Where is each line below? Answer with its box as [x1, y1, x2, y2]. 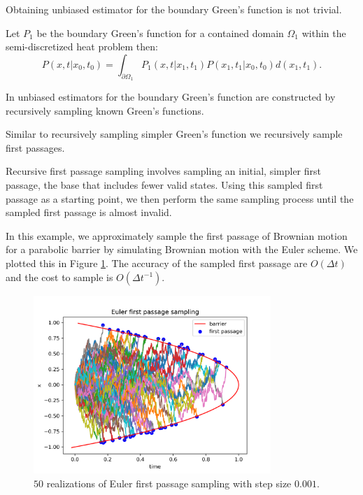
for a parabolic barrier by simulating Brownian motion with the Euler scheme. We [6, 242, 358, 257]
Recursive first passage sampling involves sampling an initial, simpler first [6, 164, 321, 178]
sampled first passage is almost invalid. [6, 205, 172, 220]
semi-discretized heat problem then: [6, 39, 158, 54]
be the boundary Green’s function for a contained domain [36, 25, 284, 40]
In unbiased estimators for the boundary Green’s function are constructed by [6, 89, 336, 103]
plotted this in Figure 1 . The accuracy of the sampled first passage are [6, 255, 308, 270]
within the [301, 25, 346, 40]
